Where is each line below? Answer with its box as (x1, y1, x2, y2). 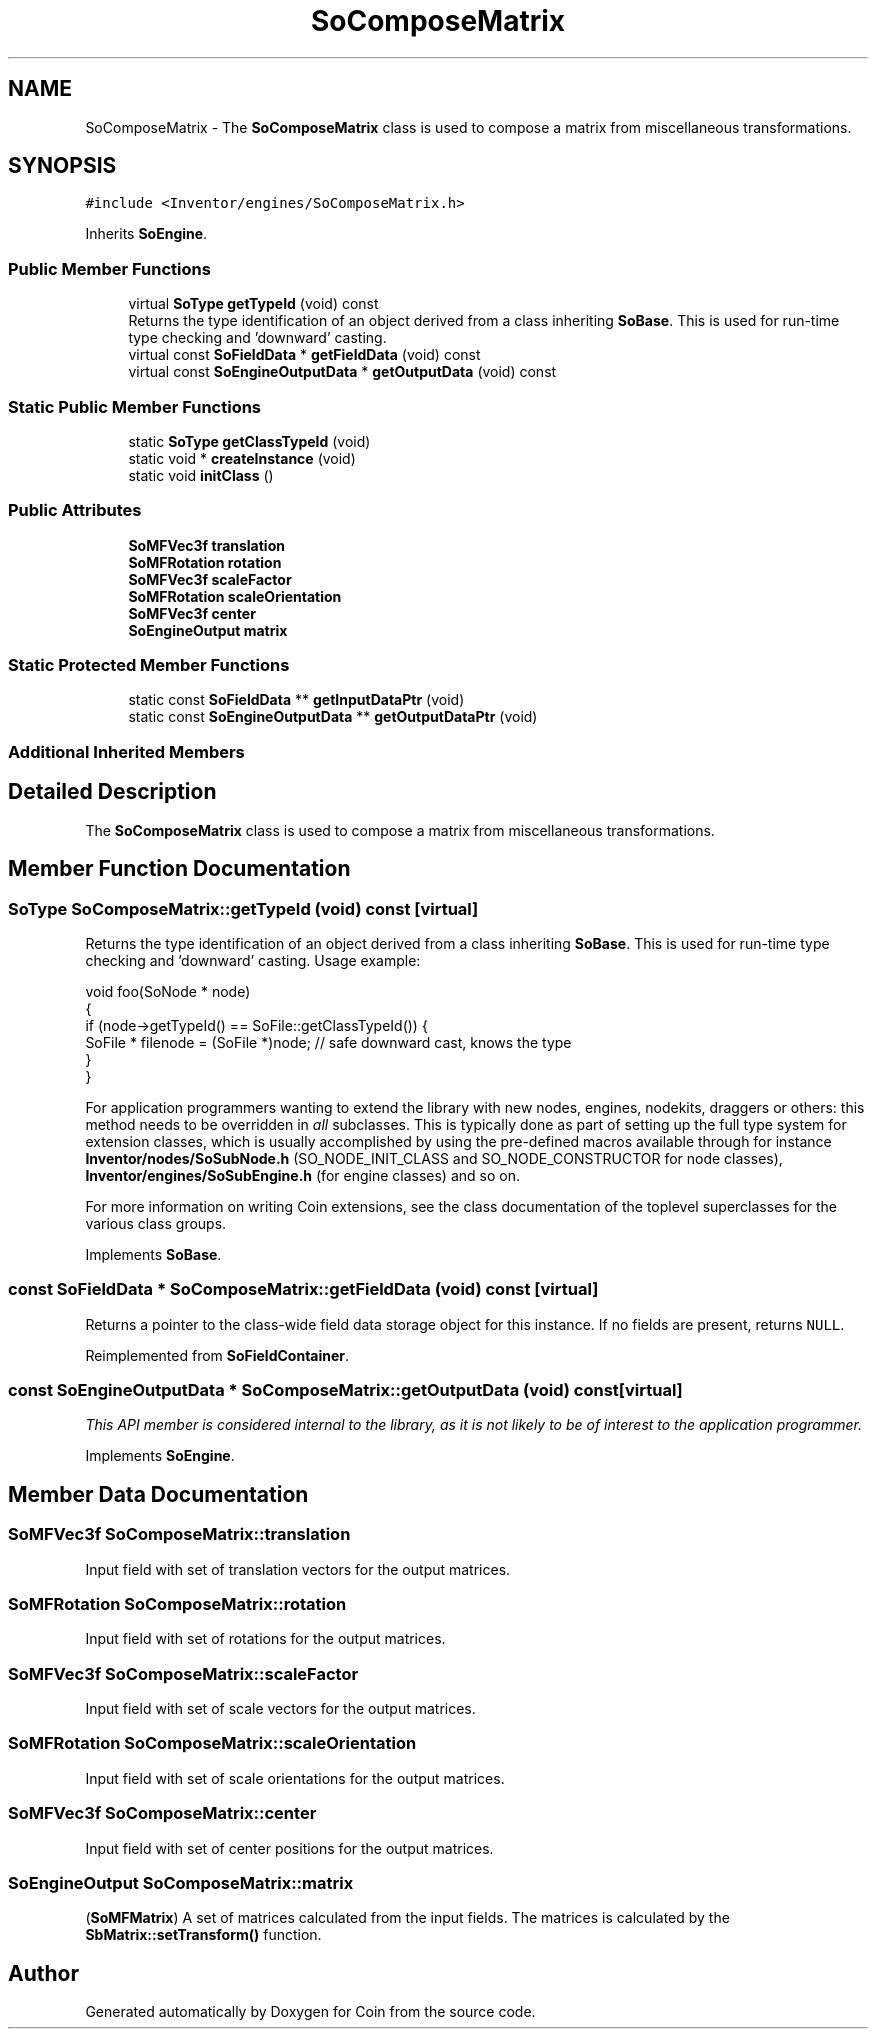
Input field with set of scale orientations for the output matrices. (85, 1769, 505, 1787)
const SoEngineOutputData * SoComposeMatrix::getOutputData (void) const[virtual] (8, 1380, 683, 1400)
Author (8, 1960, 79, 1986)
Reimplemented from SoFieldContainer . (85, 1346, 350, 1364)
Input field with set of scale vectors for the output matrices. (85, 1700, 476, 1718)
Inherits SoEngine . (85, 225, 208, 243)
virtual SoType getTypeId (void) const (128, 295, 379, 313)
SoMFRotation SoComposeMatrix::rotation (8, 1593, 347, 1614)
